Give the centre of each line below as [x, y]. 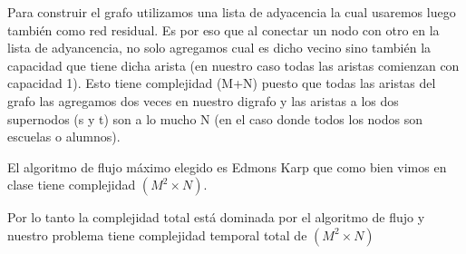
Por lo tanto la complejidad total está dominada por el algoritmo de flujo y [216, 217]
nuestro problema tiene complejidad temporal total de [157, 234]
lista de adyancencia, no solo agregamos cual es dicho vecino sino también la [219, 48]
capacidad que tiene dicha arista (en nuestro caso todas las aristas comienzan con [233, 65]
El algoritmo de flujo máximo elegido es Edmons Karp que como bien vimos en [227, 166]
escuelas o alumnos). [64, 137]
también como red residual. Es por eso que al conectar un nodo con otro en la [223, 29]
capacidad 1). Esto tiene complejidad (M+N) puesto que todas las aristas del [222, 83]
